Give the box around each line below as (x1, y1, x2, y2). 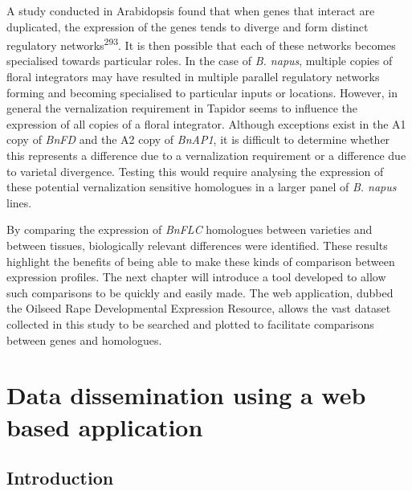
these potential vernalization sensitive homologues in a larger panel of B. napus (6, 178, 397, 195)
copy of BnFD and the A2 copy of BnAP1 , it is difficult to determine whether (6, 131, 390, 148)
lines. (6, 194, 32, 211)
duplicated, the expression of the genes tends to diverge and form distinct (6, 18, 369, 35)
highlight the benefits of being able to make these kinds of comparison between (6, 252, 395, 269)
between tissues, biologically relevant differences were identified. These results (6, 236, 388, 253)
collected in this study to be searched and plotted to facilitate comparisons (6, 315, 374, 332)
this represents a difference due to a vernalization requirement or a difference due (6, 147, 406, 163)
